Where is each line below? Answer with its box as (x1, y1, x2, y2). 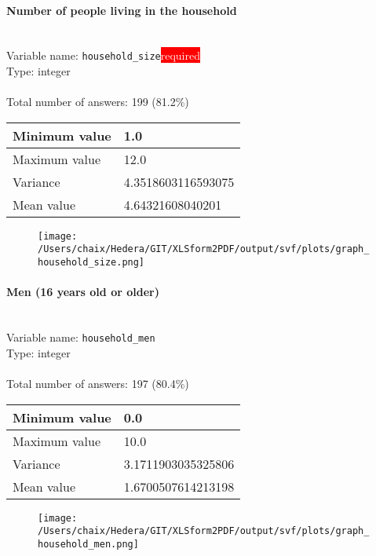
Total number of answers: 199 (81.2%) (6, 93, 189, 110)
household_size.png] (38, 257, 145, 269)
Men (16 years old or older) (6, 283, 159, 300)
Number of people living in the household (6, 2, 237, 18)
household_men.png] (38, 538, 139, 550)
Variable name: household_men (6, 329, 155, 346)
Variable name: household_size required (6, 47, 200, 64)
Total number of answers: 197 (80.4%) (6, 375, 189, 392)
